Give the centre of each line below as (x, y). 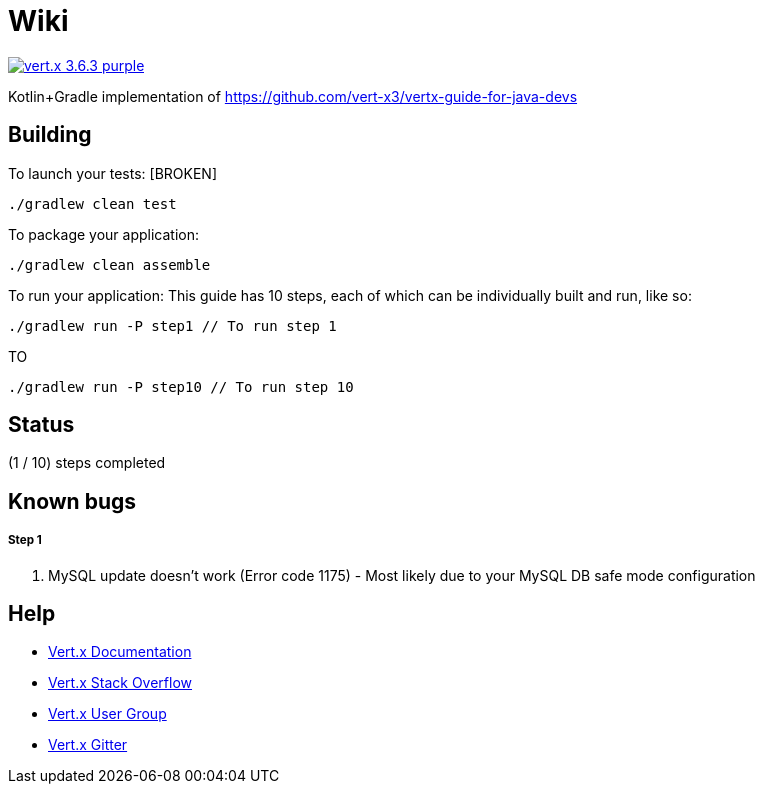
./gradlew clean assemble (109, 264)
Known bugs (72, 501)
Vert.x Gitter (88, 745)
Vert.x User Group (107, 714)
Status (41, 425)
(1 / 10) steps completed (87, 463)
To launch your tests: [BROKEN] (113, 173)
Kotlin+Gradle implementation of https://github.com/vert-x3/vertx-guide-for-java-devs (293, 96)
